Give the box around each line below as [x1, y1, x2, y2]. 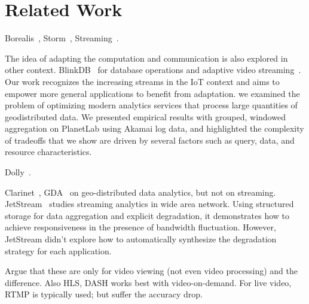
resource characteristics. [5, 145, 92, 158]
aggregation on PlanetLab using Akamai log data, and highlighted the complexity [5, 122, 304, 135]
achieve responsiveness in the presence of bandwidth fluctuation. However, [5, 221, 276, 233]
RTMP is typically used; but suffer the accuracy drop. [5, 288, 203, 300]
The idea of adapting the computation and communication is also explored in [5, 51, 288, 64]
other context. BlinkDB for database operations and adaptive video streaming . [5, 63, 301, 76]
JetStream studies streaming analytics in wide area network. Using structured [5, 197, 294, 210]
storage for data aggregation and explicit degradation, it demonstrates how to [5, 209, 290, 221]
